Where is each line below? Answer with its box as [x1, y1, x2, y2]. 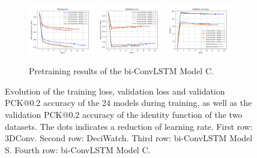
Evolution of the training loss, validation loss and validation [5, 84, 225, 97]
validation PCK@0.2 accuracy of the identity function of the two [5, 108, 243, 120]
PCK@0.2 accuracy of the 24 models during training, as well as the [5, 96, 252, 109]
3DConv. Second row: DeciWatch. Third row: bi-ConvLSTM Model [5, 132, 253, 144]
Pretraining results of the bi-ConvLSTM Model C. [29, 65, 214, 77]
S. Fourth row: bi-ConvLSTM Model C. [5, 143, 151, 156]
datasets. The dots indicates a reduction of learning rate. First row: [5, 120, 253, 132]
